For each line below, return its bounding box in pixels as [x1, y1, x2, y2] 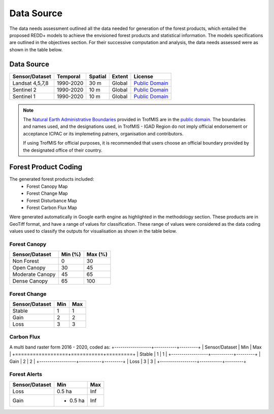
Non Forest [12, 258, 39, 265]
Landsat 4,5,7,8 [12, 79, 49, 86]
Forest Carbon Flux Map [26, 204, 77, 211]
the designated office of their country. [23, 147, 102, 153]
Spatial [89, 73, 107, 80]
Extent [112, 73, 128, 80]
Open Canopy [12, 264, 46, 271]
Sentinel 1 [12, 93, 36, 100]
